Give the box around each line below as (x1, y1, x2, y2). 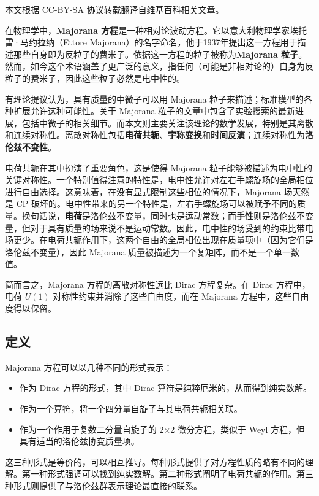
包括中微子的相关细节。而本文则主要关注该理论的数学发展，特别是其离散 (21, 116, 313, 129)
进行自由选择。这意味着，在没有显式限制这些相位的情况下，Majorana (5, 185, 281, 198)
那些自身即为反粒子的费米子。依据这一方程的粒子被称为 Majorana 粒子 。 (13, 47, 307, 60)
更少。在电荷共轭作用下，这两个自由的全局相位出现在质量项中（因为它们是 (13, 233, 313, 246)
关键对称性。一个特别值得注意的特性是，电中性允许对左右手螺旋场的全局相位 (5, 173, 313, 186)
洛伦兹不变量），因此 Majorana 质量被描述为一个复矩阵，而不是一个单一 (5, 245, 291, 258)
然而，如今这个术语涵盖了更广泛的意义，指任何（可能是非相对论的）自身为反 (5, 60, 313, 72)
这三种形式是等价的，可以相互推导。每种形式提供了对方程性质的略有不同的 (5, 455, 305, 468)
